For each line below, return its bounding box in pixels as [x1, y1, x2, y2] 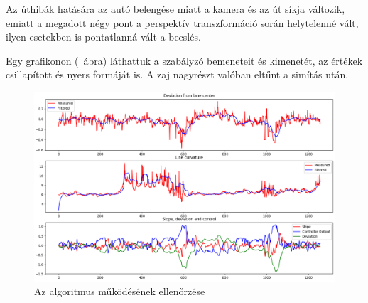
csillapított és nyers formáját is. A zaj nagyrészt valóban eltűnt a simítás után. [6, 67, 349, 82]
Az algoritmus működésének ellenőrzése [34, 284, 205, 299]
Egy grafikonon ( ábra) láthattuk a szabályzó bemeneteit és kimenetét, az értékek [6, 53, 363, 68]
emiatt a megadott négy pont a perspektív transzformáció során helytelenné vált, [6, 15, 359, 30]
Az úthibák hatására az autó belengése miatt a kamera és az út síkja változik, [6, 1, 345, 16]
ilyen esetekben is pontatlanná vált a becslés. [6, 29, 201, 44]
